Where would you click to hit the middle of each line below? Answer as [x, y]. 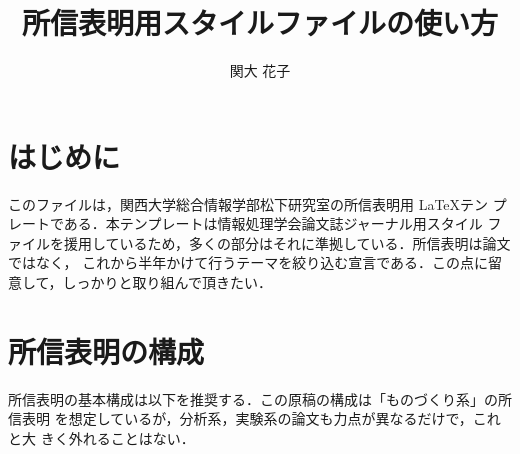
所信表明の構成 [106, 350]
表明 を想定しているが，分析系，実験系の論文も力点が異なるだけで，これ [261, 418]
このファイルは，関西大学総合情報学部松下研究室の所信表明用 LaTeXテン [248, 203]
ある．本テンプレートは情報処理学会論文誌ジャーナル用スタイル [273, 223]
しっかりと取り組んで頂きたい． [167, 282]
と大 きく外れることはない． [101, 437]
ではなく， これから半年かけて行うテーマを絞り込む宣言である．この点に [248, 262]
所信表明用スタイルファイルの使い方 [259, 22]
